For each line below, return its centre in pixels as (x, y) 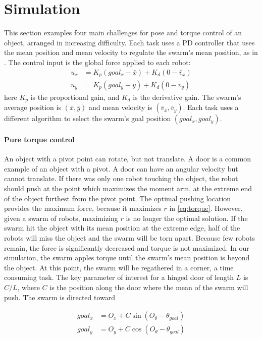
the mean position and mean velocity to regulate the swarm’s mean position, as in (131, 52)
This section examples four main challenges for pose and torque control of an (123, 33)
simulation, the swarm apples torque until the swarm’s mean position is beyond (127, 258)
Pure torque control (39, 139)
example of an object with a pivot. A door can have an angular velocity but (121, 168)
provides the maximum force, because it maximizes (83, 208)
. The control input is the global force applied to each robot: (97, 62)
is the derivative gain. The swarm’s (187, 97)
